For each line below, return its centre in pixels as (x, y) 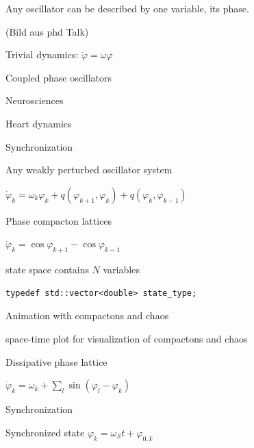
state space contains (47, 270)
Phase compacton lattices (59, 220)
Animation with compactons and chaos (87, 315)
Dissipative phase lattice (56, 361)
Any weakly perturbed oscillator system (89, 170)
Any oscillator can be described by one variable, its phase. (127, 8)
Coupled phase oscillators (59, 77)
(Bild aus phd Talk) (47, 31)
